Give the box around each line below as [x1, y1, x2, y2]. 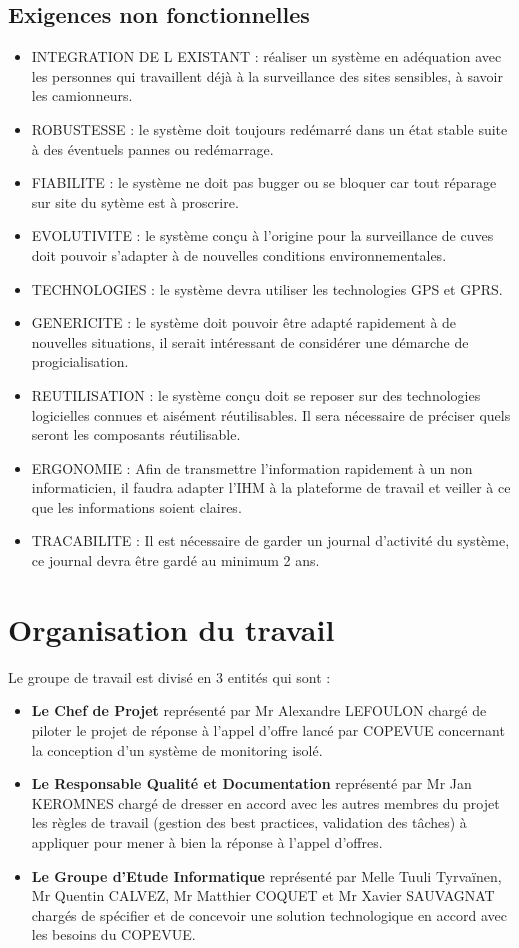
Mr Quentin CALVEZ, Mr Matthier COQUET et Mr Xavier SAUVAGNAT [31, 885, 495, 906]
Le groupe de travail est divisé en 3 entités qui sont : [8, 666, 331, 687]
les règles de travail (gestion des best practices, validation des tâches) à [31, 812, 467, 833]
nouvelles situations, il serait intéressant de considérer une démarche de [31, 331, 469, 352]
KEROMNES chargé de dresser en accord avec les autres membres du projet [31, 792, 500, 813]
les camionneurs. [31, 85, 133, 106]
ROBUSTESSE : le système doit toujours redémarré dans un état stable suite [31, 118, 508, 139]
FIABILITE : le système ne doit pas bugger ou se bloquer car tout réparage [31, 172, 497, 193]
